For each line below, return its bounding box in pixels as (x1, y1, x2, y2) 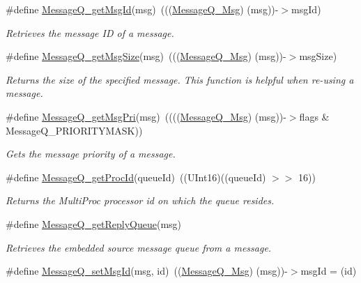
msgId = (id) (300, 263, 357, 278)
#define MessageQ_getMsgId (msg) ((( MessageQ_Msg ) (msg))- (6, 2, 279, 16)
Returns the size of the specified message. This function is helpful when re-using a (6, 72, 354, 86)
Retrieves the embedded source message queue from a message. (6, 240, 272, 254)
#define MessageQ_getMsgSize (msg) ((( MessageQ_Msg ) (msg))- (6, 49, 286, 63)
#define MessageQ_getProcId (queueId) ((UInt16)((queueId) (6, 169, 266, 184)
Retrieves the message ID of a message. (6, 25, 174, 40)
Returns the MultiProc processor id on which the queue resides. (6, 193, 275, 208)
